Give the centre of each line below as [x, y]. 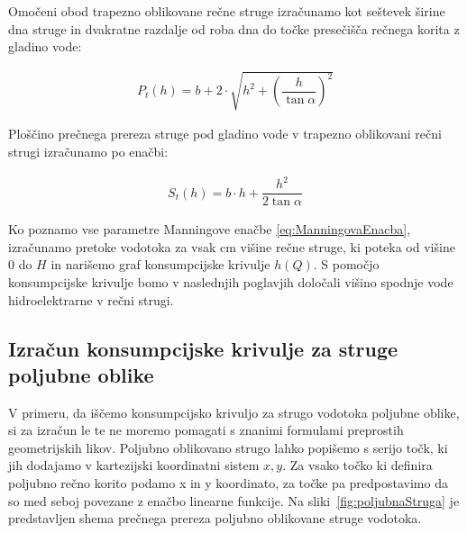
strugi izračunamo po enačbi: [88, 151]
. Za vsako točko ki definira [357, 465]
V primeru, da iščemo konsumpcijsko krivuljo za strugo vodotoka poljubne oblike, [234, 412]
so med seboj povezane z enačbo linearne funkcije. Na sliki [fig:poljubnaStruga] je [234, 500]
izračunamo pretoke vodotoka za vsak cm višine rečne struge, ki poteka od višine [232, 246]
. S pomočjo [346, 264]
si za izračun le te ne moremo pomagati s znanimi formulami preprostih [206, 430]
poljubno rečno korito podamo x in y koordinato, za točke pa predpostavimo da [228, 483]
